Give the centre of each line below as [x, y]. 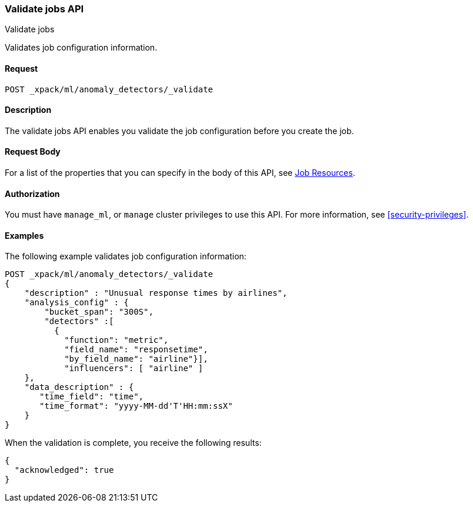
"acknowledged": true [64, 470]
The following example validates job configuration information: [126, 256]
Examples [24, 235]
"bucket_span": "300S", [99, 312]
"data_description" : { [79, 387]
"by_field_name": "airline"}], [136, 359]
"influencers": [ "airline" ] [134, 368]
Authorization [32, 194]
